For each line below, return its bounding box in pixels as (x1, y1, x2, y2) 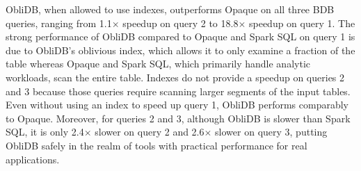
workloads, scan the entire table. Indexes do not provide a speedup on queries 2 (6, 70, 345, 84)
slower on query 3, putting (215, 124, 328, 139)
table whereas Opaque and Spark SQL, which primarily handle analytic (6, 56, 310, 71)
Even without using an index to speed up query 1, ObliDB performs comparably (6, 97, 348, 112)
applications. (6, 152, 60, 166)
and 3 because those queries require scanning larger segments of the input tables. (6, 83, 351, 98)
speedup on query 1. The (248, 15, 355, 30)
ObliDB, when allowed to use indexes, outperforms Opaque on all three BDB (6, 2, 335, 16)
